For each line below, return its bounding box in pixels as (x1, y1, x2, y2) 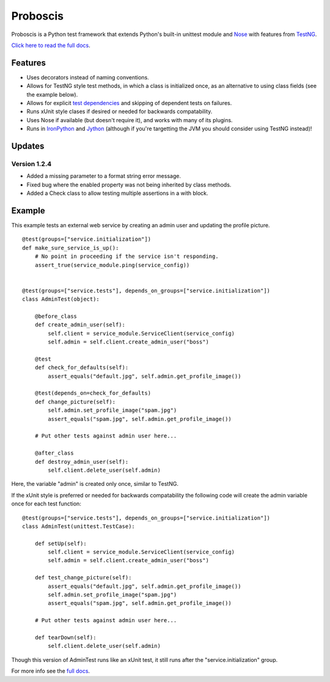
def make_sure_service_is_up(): (22, 244, 119, 251)
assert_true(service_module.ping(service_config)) (34, 262, 190, 268)
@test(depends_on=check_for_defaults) (34, 390, 152, 397)
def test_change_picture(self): (34, 574, 132, 581)
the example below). (26, 90, 78, 98)
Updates (11, 141, 45, 151)
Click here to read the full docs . (11, 42, 91, 49)
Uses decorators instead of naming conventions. (26, 73, 149, 81)
